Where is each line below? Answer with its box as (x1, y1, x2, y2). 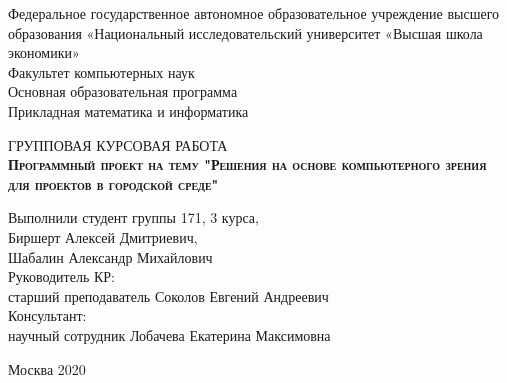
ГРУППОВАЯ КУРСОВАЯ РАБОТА (8, 134, 228, 155)
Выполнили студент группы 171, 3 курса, (8, 207, 259, 228)
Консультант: (8, 305, 87, 326)
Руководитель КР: (8, 266, 115, 287)
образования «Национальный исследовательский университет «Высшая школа (8, 22, 483, 43)
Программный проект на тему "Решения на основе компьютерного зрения (8, 154, 487, 175)
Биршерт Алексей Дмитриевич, (8, 226, 198, 247)
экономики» (8, 42, 80, 63)
